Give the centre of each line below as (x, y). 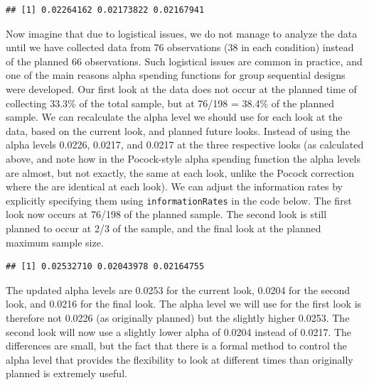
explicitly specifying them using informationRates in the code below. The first (179, 200)
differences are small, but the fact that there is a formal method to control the (176, 346)
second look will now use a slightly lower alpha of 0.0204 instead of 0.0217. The (179, 331)
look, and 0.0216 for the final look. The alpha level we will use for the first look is (184, 304)
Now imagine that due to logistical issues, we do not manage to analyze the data (182, 33)
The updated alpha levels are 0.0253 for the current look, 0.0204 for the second (178, 289)
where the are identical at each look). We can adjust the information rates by (174, 186)
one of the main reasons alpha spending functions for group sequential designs (176, 75)
